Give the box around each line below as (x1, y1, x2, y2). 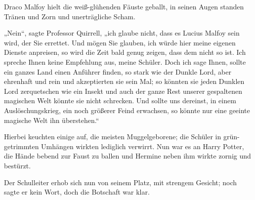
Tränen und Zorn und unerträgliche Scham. (4, 11, 135, 21)
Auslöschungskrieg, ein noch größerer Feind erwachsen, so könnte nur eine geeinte (4, 105, 250, 115)
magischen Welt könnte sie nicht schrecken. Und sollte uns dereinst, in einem (4, 95, 236, 106)
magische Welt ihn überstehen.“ (4, 115, 99, 125)
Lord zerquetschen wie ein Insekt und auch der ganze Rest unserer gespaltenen (4, 85, 242, 96)
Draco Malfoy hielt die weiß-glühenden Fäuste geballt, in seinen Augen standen (4, 1, 244, 11)
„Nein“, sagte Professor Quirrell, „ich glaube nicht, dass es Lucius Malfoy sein (4, 28, 240, 38)
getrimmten (4, 141, 39, 151)
